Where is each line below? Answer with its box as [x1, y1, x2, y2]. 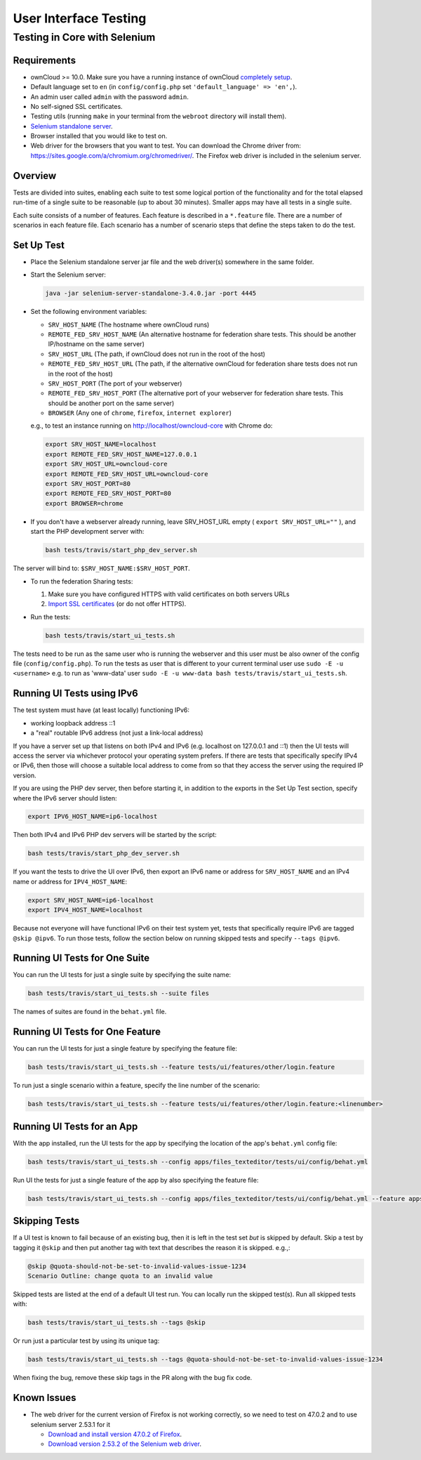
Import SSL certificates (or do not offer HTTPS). [48, 600, 187, 608]
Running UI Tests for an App [13, 1120, 138, 1132]
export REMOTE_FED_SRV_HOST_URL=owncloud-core [45, 470, 208, 478]
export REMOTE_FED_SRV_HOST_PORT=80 [45, 489, 172, 498]
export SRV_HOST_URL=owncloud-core [45, 460, 168, 468]
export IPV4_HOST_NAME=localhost [27, 906, 143, 914]
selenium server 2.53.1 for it [30, 1420, 111, 1428]
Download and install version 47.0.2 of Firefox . [48, 1430, 182, 1439]
